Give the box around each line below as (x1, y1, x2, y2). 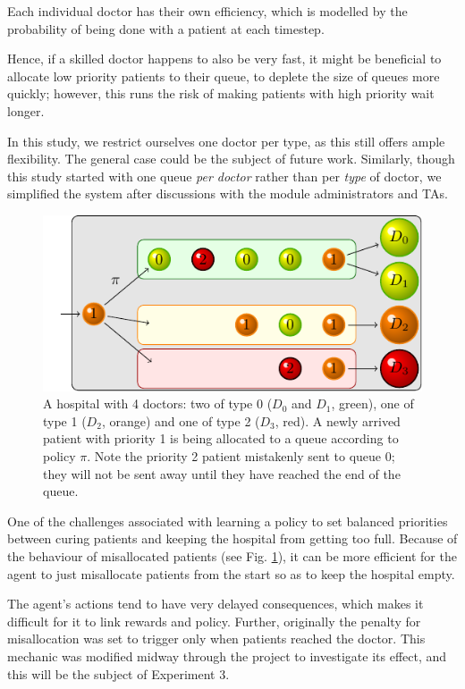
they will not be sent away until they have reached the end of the (43, 464, 401, 483)
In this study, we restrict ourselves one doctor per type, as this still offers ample (7, 131, 445, 150)
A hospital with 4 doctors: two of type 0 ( (43, 394, 273, 413)
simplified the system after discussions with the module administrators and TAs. (7, 184, 448, 203)
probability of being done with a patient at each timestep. (7, 19, 325, 38)
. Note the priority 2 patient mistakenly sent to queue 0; (87, 447, 395, 466)
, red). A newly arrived (275, 411, 401, 430)
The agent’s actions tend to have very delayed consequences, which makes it (7, 594, 424, 613)
